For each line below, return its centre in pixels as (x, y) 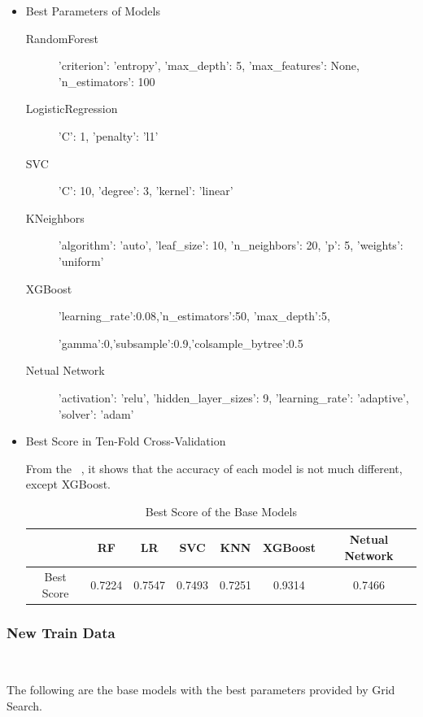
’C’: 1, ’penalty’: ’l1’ (108, 135)
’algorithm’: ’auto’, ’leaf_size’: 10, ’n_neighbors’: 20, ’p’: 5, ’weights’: (231, 245)
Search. (24, 706)
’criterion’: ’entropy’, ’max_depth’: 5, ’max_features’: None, (209, 65)
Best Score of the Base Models (221, 511)
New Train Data (61, 632)
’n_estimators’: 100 (107, 81)
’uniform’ (81, 261)
